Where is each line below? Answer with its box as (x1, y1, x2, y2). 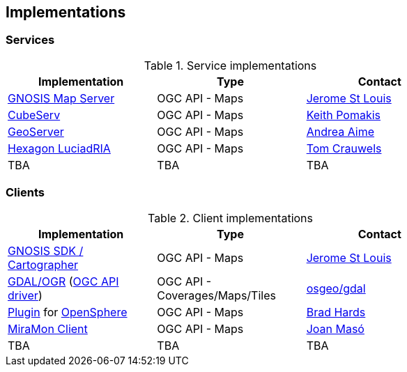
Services (6, 33, 55, 47)
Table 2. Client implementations (147, 210, 314, 225)
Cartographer (8, 257, 79, 272)
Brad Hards (306, 304, 366, 319)
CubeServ (8, 107, 61, 122)
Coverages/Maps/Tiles (157, 288, 276, 302)
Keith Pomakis (306, 107, 381, 122)
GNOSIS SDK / (8, 243, 84, 258)
